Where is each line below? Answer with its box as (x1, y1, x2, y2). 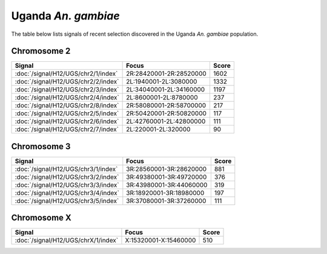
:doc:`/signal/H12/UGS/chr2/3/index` (15, 85, 119, 94)
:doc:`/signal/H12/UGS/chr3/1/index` (15, 164, 118, 173)
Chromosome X (11, 213, 72, 223)
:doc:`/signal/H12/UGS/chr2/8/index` (15, 101, 119, 110)
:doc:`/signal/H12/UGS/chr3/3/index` (15, 181, 119, 189)
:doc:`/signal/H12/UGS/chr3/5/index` (15, 196, 119, 205)
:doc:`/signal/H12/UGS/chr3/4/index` (15, 189, 119, 197)
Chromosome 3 (11, 141, 71, 152)
